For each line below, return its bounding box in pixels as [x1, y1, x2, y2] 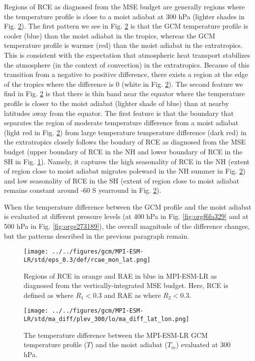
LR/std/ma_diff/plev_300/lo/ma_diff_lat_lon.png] [24, 316, 190, 323]
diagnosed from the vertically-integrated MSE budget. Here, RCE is [24, 280, 228, 290]
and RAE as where [104, 289, 161, 300]
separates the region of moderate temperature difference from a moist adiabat [4, 117, 239, 128]
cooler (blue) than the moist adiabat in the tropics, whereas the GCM [4, 30, 216, 40]
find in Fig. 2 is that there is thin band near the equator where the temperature [4, 88, 245, 99]
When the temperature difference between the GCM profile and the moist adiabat [4, 201, 252, 212]
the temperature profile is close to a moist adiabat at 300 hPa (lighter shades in [4, 11, 245, 21]
